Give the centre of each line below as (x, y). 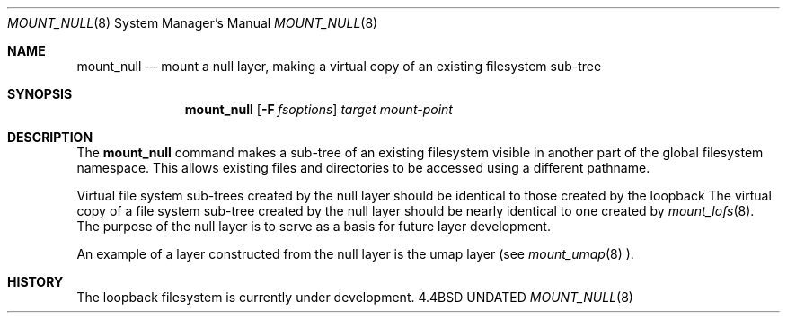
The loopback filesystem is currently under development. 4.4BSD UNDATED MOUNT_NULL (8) (355, 297)
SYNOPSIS (40, 94)
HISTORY (35, 282)
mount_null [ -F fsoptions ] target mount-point (318, 109)
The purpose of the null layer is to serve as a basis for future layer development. (314, 226)
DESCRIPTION (50, 137)
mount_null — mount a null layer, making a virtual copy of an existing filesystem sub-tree (339, 66)
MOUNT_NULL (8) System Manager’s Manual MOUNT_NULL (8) (193, 23)
